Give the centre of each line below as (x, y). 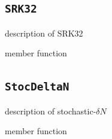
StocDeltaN (37, 87)
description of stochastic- (51, 111)
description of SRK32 (44, 33)
